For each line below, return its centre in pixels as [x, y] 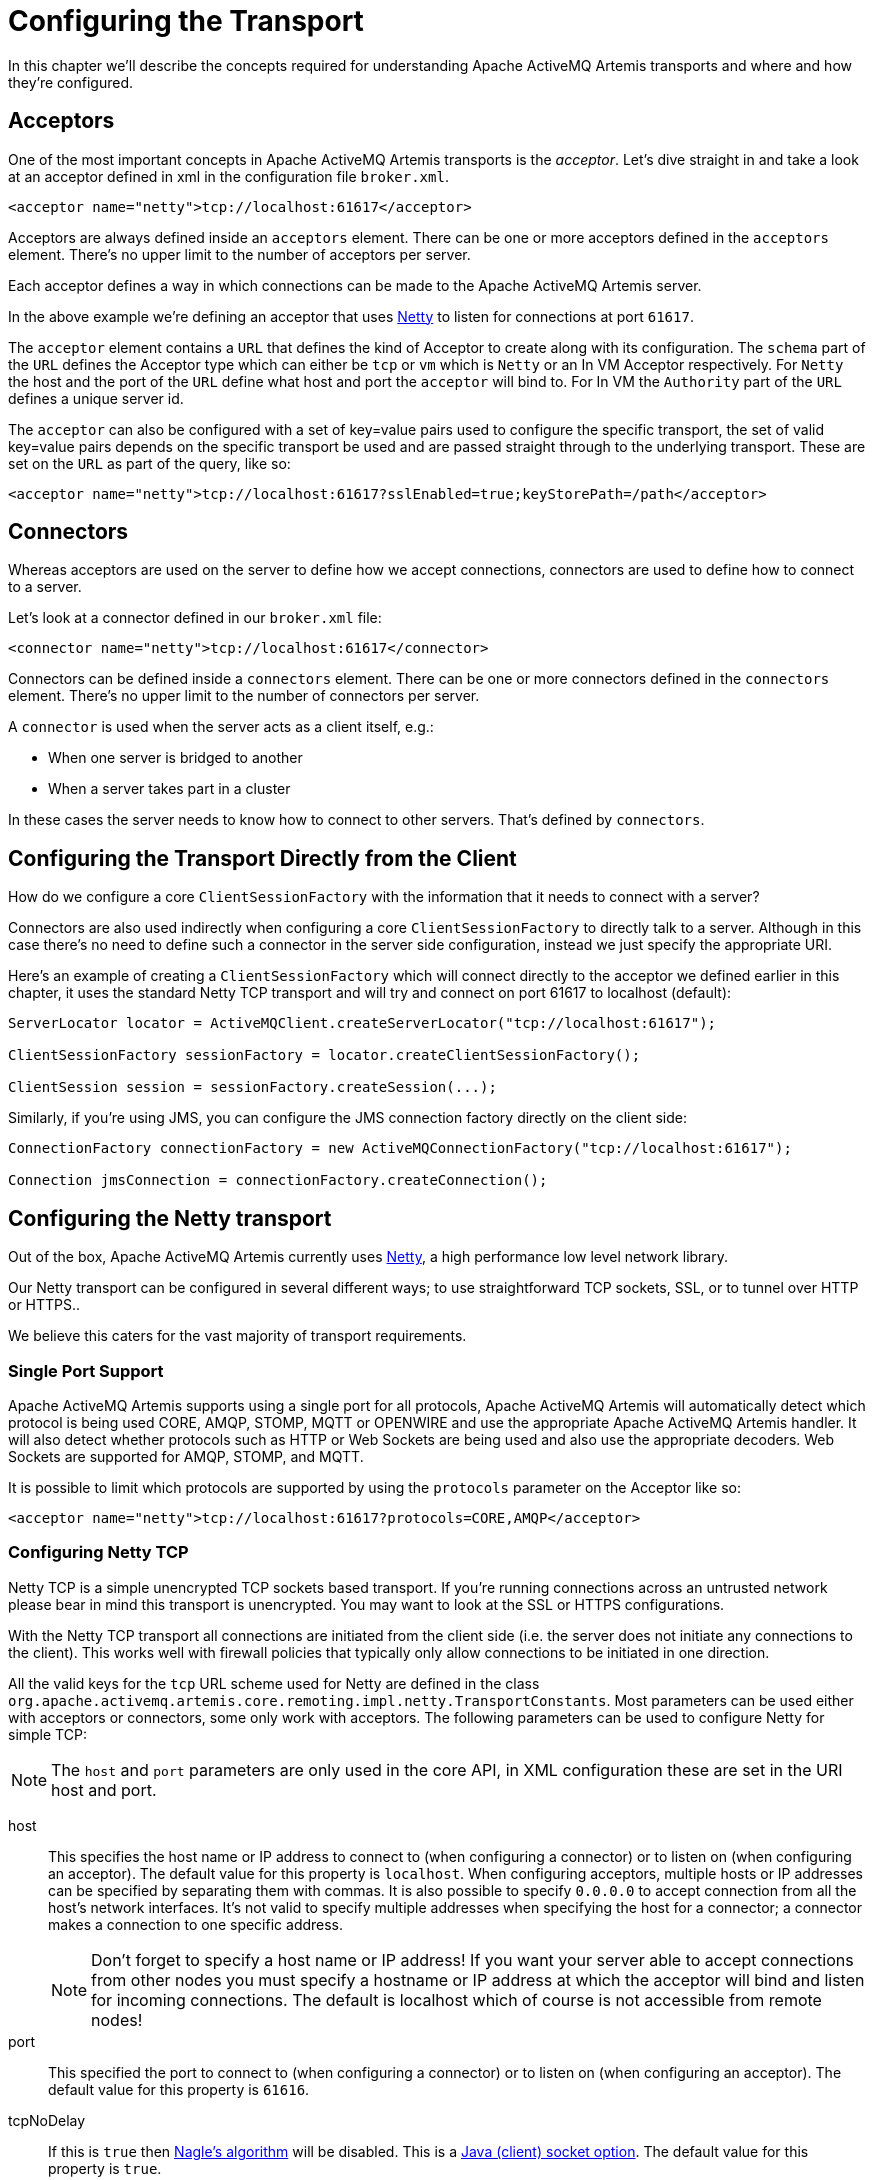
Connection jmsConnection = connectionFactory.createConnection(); [278, 1180]
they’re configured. [71, 82]
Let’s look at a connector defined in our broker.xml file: [195, 618]
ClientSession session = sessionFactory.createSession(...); [252, 1087]
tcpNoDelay [47, 2120]
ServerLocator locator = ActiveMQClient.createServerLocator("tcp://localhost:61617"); [362, 1023]
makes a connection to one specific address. [196, 1924]
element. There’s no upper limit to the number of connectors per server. [244, 696]
